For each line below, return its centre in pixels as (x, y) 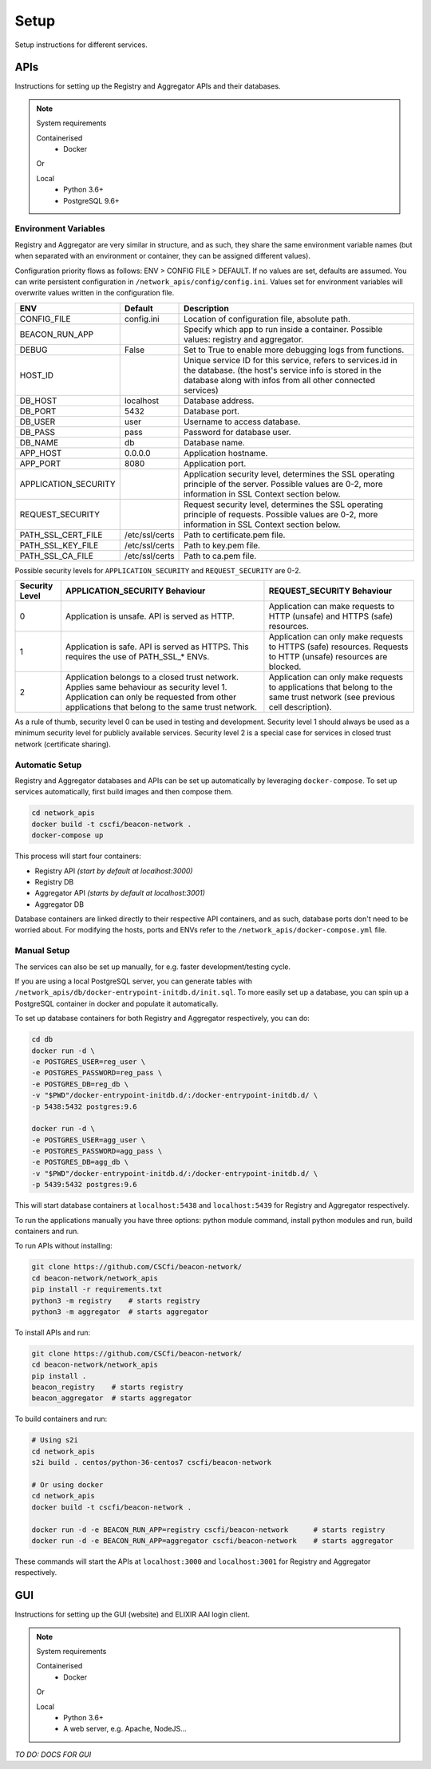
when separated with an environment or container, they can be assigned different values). (163, 256)
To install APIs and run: (53, 1332)
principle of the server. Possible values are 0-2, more (283, 484)
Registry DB (54, 881)
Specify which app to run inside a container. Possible (283, 329)
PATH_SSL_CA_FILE (56, 556)
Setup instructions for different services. (81, 45)
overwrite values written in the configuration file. (95, 293)
